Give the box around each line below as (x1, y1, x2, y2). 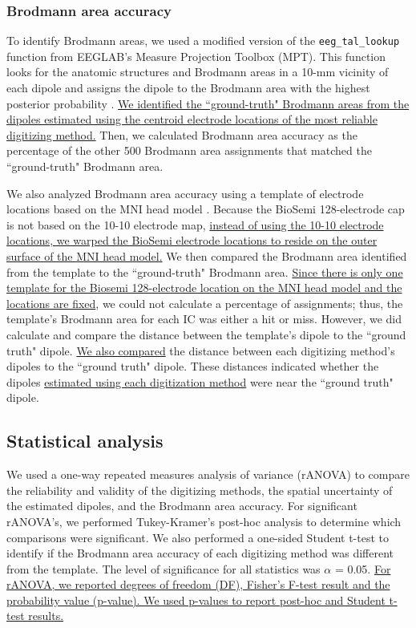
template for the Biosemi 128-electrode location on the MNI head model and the (6, 279, 402, 296)
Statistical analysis (6, 428, 164, 453)
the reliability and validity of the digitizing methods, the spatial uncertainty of (6, 481, 393, 498)
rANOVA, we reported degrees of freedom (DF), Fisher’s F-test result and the (6, 576, 390, 593)
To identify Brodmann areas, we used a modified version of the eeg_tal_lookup (6, 32, 400, 49)
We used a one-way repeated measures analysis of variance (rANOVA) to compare (6, 466, 410, 483)
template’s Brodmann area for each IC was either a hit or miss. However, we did (6, 310, 402, 327)
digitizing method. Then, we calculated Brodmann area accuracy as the (6, 126, 357, 143)
